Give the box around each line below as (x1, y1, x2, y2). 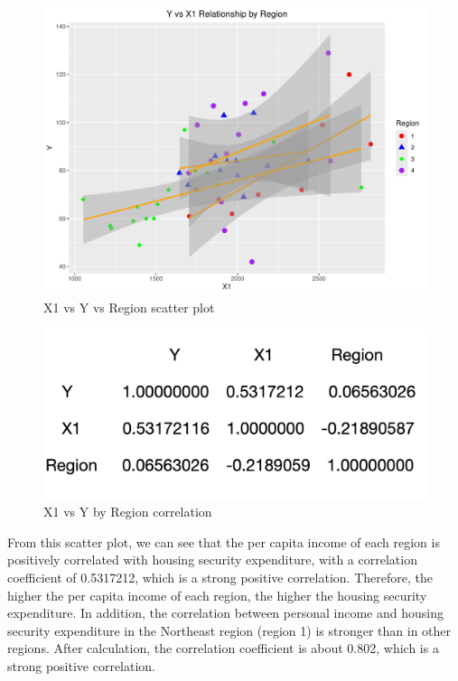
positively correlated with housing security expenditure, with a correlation (7, 550, 417, 569)
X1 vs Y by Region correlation (43, 502, 212, 521)
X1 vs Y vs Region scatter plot (43, 297, 215, 316)
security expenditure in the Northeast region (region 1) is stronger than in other (7, 620, 452, 639)
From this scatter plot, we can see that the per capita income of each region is (7, 532, 440, 551)
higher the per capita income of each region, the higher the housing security (7, 585, 427, 604)
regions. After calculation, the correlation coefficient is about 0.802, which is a (7, 639, 439, 658)
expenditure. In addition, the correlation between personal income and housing (7, 603, 444, 622)
